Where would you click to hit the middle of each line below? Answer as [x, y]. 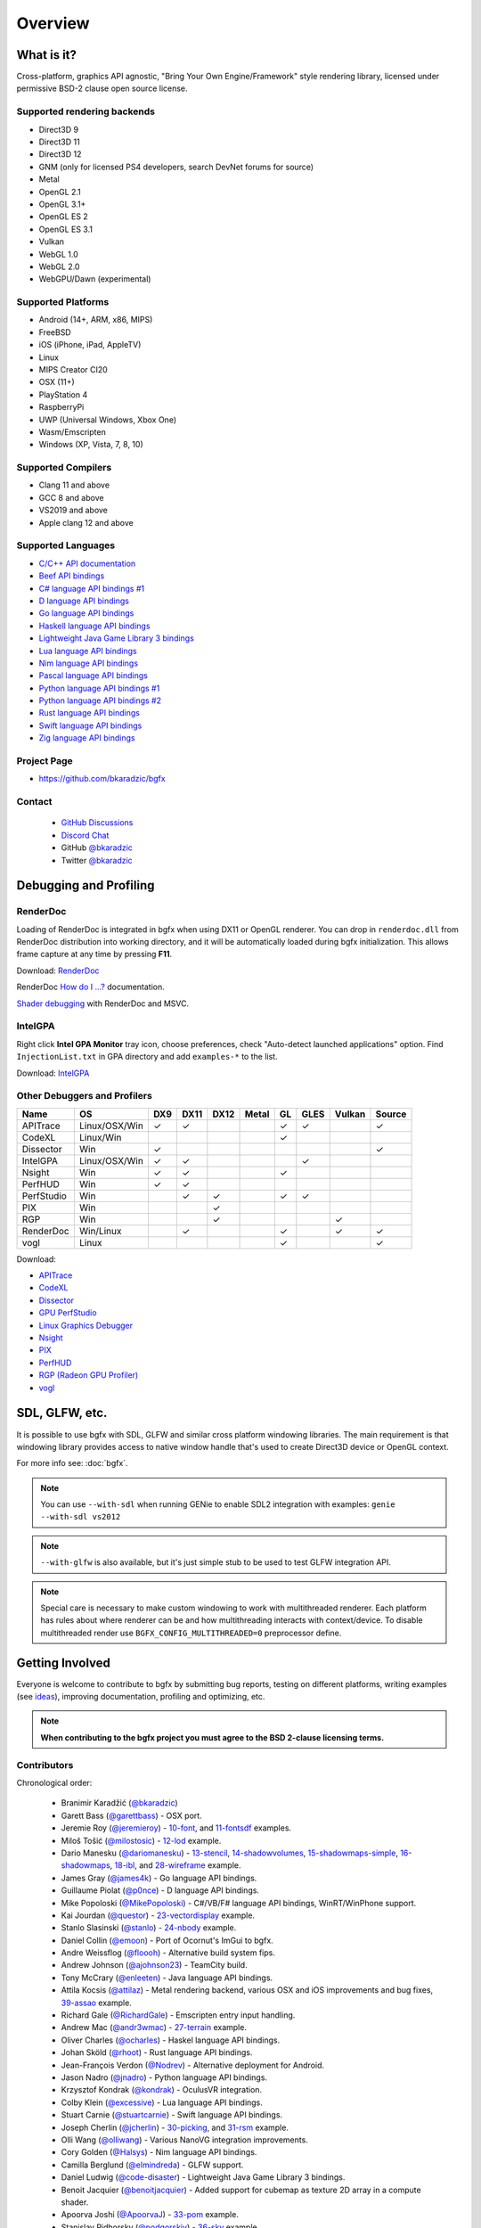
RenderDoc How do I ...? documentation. [90, 987]
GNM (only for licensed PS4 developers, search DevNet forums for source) [176, 167]
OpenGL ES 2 [63, 217]
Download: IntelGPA [53, 1073]
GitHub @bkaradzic [97, 848]
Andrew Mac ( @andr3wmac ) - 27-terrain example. [154, 2027]
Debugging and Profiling [86, 885]
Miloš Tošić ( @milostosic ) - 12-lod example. [141, 1840]
